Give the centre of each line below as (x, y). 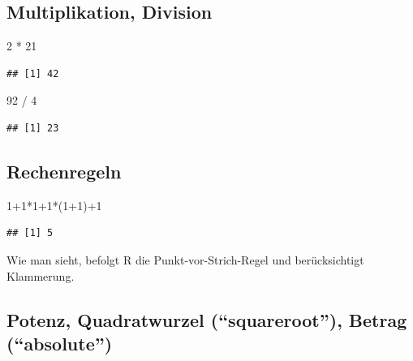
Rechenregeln (64, 171)
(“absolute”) (60, 343)
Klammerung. (41, 275)
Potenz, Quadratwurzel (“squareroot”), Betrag (207, 319)
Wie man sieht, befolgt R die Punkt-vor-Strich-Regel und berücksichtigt (185, 259)
